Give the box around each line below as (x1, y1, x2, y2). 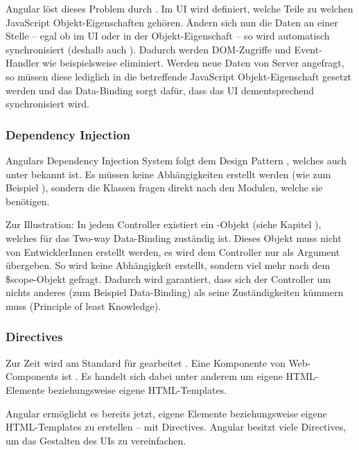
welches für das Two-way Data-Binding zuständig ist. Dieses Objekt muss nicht (6, 230, 342, 245)
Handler (6, 55, 40, 70)
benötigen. (6, 193, 50, 208)
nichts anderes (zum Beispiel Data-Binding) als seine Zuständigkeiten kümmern (6, 285, 344, 300)
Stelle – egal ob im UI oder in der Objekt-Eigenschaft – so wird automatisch (6, 28, 330, 43)
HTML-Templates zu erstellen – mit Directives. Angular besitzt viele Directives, (6, 419, 347, 434)
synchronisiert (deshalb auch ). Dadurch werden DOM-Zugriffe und (6, 42, 291, 56)
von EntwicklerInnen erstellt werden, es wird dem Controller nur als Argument (6, 244, 340, 259)
